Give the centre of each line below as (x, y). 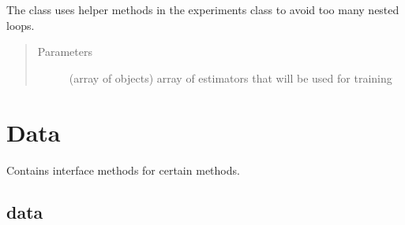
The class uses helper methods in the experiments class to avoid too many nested (203, 9)
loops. (21, 25)
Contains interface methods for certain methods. (123, 170)
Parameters (65, 52)
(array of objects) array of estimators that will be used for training (231, 77)
